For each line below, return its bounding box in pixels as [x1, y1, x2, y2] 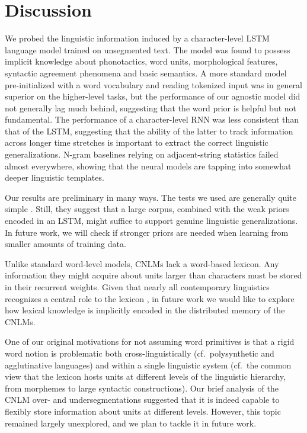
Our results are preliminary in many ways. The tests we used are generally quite [5, 191, 296, 203]
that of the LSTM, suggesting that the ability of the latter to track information [5, 124, 293, 137]
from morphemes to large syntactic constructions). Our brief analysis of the [5, 381, 279, 394]
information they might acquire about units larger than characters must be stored [5, 269, 302, 281]
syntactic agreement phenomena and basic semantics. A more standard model [5, 66, 287, 79]
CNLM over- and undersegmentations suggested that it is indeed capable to [5, 393, 280, 406]
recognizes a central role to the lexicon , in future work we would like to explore [5, 292, 295, 304]
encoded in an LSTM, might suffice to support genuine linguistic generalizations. [5, 214, 298, 227]
